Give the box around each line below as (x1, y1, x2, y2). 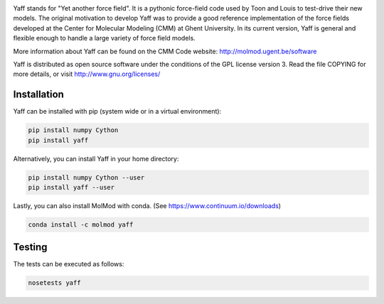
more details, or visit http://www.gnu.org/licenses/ (13, 70, 161, 78)
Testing (13, 241, 48, 254)
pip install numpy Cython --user (28, 173, 145, 181)
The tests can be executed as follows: (13, 260, 124, 268)
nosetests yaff (28, 279, 81, 287)
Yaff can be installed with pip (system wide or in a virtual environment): (13, 107, 222, 116)
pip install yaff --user (28, 183, 115, 191)
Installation (13, 89, 64, 101)
